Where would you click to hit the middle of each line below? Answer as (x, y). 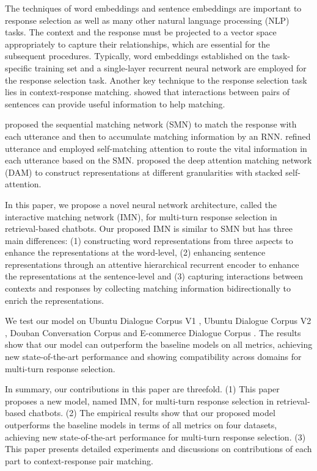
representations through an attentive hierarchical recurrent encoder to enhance (152, 264)
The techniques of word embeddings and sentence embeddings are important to (153, 8)
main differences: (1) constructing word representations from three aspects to (149, 240)
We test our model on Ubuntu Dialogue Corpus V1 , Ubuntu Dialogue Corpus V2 (158, 321)
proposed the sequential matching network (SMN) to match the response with (151, 124)
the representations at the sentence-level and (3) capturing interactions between (154, 276)
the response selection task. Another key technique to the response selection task (156, 80)
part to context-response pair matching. (79, 460)
